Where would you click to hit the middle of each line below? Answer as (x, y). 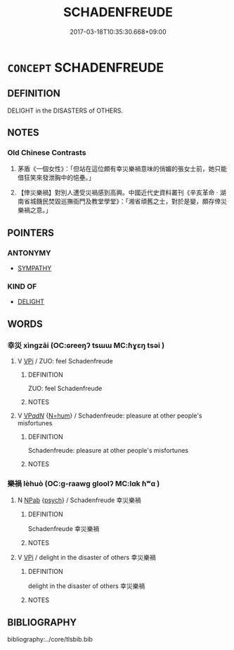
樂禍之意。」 (34, 210)
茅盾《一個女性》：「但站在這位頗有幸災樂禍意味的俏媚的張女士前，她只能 (122, 169)
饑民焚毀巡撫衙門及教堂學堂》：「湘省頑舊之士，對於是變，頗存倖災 (131, 201)
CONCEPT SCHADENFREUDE (85, 67)
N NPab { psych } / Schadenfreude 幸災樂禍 (79, 500)
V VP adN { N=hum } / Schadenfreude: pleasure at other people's (110, 415)
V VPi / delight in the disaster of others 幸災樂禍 (86, 558)
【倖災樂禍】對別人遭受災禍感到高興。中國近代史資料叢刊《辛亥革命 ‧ (118, 193)
